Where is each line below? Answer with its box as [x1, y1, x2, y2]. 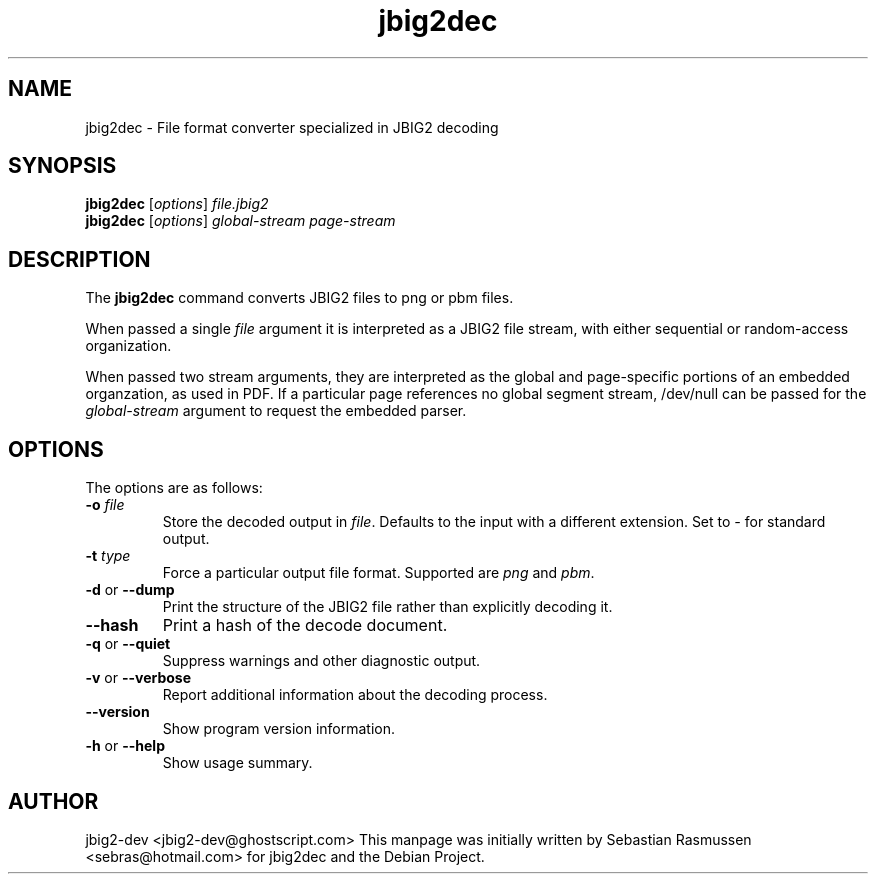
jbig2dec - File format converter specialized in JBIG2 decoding [85, 118, 499, 136]
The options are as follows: [85, 479, 263, 497]
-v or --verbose [85, 669, 191, 687]
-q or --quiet [85, 635, 171, 653]
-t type [85, 547, 131, 565]
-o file [85, 496, 125, 514]
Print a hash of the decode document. [162, 615, 448, 636]
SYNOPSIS [8, 153, 117, 179]
